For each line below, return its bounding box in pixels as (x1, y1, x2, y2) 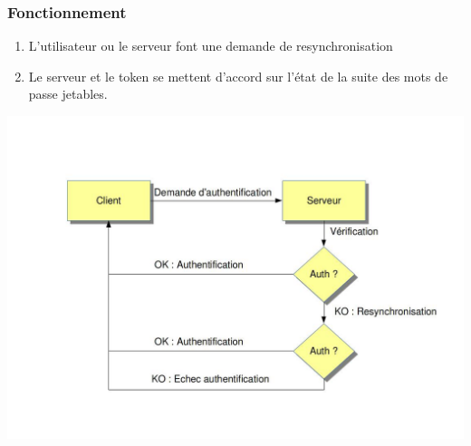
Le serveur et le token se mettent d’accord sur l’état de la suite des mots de (28, 66, 448, 85)
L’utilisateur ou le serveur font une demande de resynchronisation (28, 36, 393, 55)
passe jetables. (28, 84, 108, 103)
